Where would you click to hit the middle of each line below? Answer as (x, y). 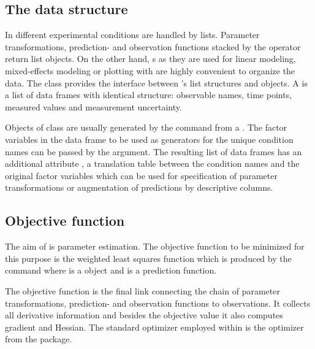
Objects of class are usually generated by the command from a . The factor (146, 127)
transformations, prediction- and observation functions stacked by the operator (153, 46)
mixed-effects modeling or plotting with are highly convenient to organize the (150, 70)
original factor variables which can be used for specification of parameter (141, 175)
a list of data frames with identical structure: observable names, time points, (149, 95)
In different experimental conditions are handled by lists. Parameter (132, 35)
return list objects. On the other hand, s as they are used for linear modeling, (150, 59)
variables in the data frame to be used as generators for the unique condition (149, 139)
